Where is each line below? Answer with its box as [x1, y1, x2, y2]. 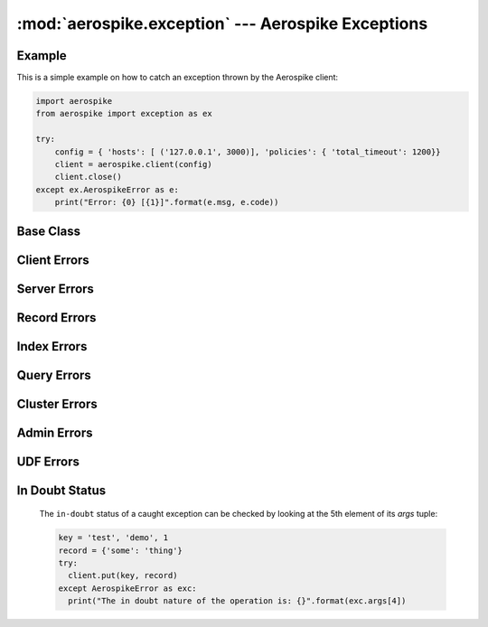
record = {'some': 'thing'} [58, 545, 183, 556]
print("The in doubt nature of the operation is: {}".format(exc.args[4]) [68, 596, 407, 606]
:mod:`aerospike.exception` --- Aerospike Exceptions [16, 14, 428, 33]
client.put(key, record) [68, 570, 178, 581]
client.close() [54, 172, 122, 182]
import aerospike [35, 96, 113, 107]
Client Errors [16, 252, 89, 267]
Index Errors [16, 339, 88, 354]
